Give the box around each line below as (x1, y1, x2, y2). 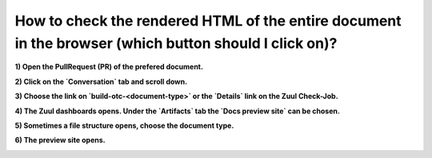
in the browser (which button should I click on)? (14, 34, 338, 52)
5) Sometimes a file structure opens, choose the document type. (14, 120, 234, 130)
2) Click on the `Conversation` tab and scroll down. (14, 77, 188, 86)
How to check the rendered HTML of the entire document (14, 12, 402, 30)
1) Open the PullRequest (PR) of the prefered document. (14, 62, 204, 72)
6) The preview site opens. (14, 136, 106, 145)
